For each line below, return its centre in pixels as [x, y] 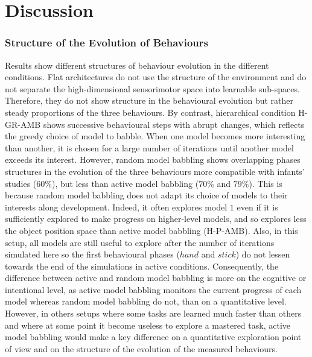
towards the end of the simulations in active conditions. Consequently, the [142, 266]
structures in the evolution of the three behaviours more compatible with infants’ [155, 171]
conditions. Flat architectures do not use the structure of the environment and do [156, 77]
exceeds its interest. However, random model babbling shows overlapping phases [153, 160]
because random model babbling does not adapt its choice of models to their [146, 195]
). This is [266, 183]
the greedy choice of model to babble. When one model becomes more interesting [155, 136]
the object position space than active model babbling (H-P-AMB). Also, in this [151, 230]
